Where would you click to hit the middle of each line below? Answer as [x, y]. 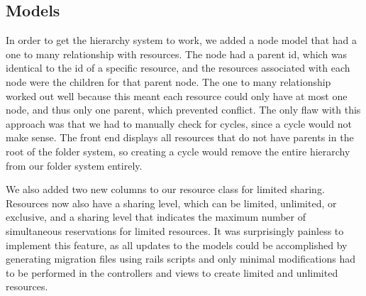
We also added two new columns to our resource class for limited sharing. [165, 189]
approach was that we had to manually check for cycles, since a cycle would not [179, 123]
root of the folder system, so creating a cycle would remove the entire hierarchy [178, 151]
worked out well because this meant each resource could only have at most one [177, 95]
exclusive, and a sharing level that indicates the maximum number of [156, 217]
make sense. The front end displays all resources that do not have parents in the [180, 137]
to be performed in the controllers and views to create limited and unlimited [172, 272]
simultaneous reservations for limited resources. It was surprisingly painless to [175, 230]
